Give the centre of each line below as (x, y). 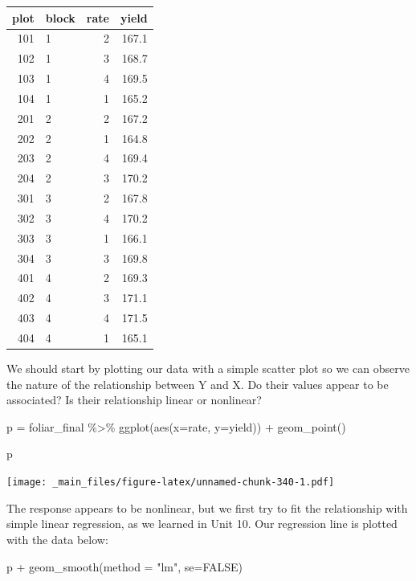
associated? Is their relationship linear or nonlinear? (134, 400)
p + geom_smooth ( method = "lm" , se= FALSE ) (125, 566)
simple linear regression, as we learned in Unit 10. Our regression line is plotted (202, 524)
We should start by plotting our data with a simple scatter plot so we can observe (208, 368)
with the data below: (57, 539)
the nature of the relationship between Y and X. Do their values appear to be (198, 384)
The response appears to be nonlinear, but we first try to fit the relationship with (207, 507)
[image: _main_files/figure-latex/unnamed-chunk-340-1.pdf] (171, 483)
